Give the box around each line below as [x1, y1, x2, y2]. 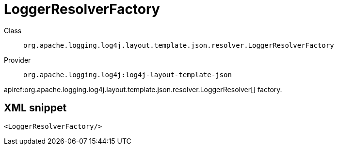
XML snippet [4, 102, 67, 114]
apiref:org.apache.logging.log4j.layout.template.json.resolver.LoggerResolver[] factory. [4, 85, 282, 94]
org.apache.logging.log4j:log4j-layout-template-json [23, 70, 232, 79]
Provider [4, 55, 31, 64]
